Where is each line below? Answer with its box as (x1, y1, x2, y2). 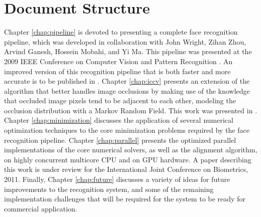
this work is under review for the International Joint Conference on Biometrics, (4, 164, 248, 174)
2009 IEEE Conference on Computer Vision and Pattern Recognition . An (4, 56, 233, 66)
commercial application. (4, 203, 77, 213)
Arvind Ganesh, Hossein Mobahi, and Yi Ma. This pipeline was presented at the (4, 46, 252, 57)
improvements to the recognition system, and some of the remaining (4, 183, 214, 194)
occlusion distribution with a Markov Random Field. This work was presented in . (4, 105, 257, 115)
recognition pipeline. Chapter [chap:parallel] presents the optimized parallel (4, 134, 236, 145)
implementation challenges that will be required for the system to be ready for (4, 193, 245, 204)
